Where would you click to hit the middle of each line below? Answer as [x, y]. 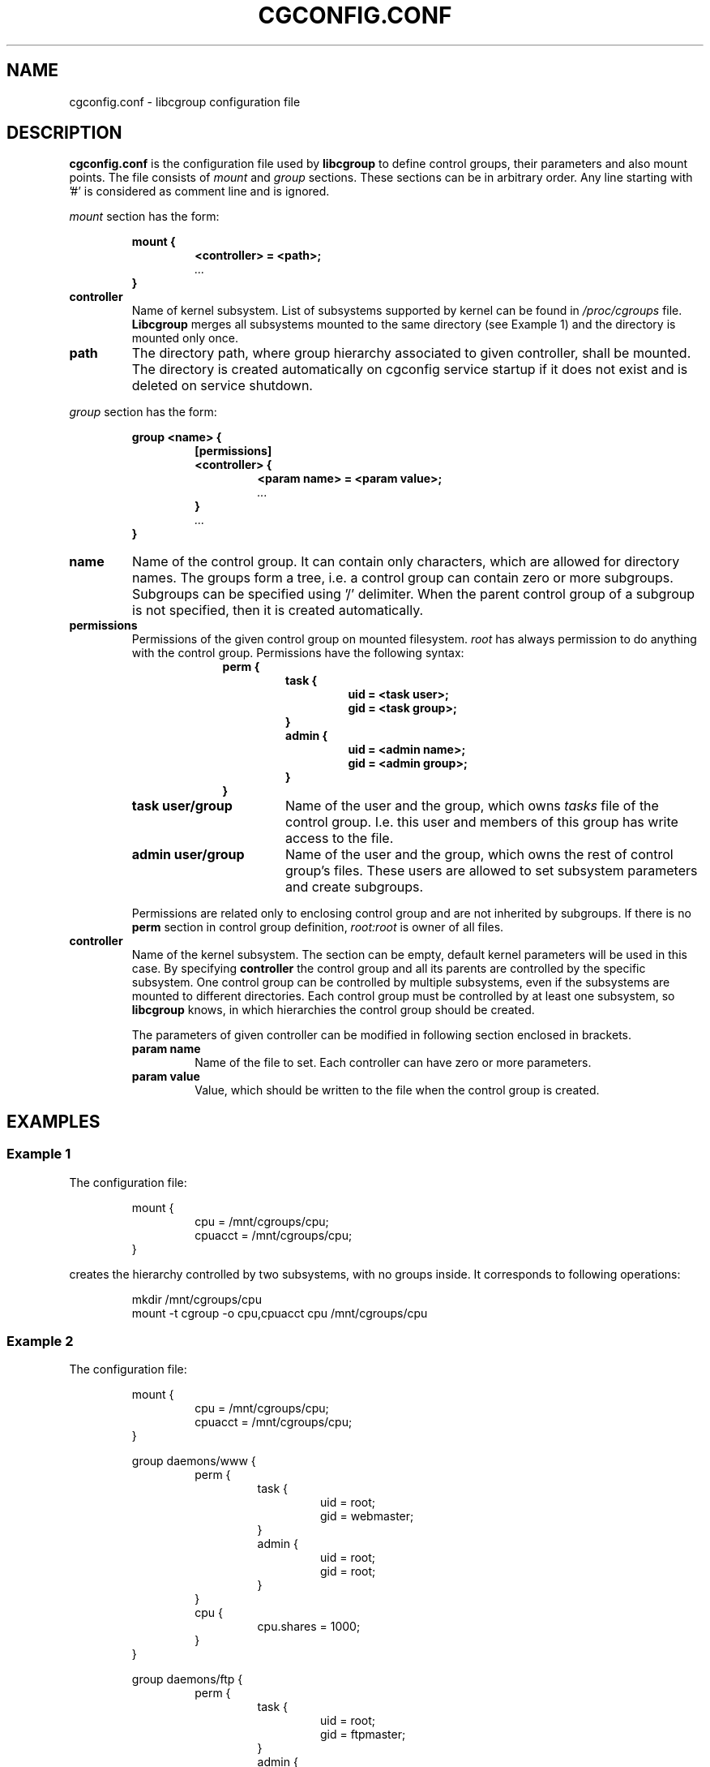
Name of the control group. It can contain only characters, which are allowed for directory [406, 562]
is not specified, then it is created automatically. [278, 610]
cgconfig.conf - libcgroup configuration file [185, 101]
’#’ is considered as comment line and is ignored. [199, 191]
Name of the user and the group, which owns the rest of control [479, 855]
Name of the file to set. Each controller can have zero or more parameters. [393, 1063]
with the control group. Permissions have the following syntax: [298, 653]
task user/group [182, 806]
